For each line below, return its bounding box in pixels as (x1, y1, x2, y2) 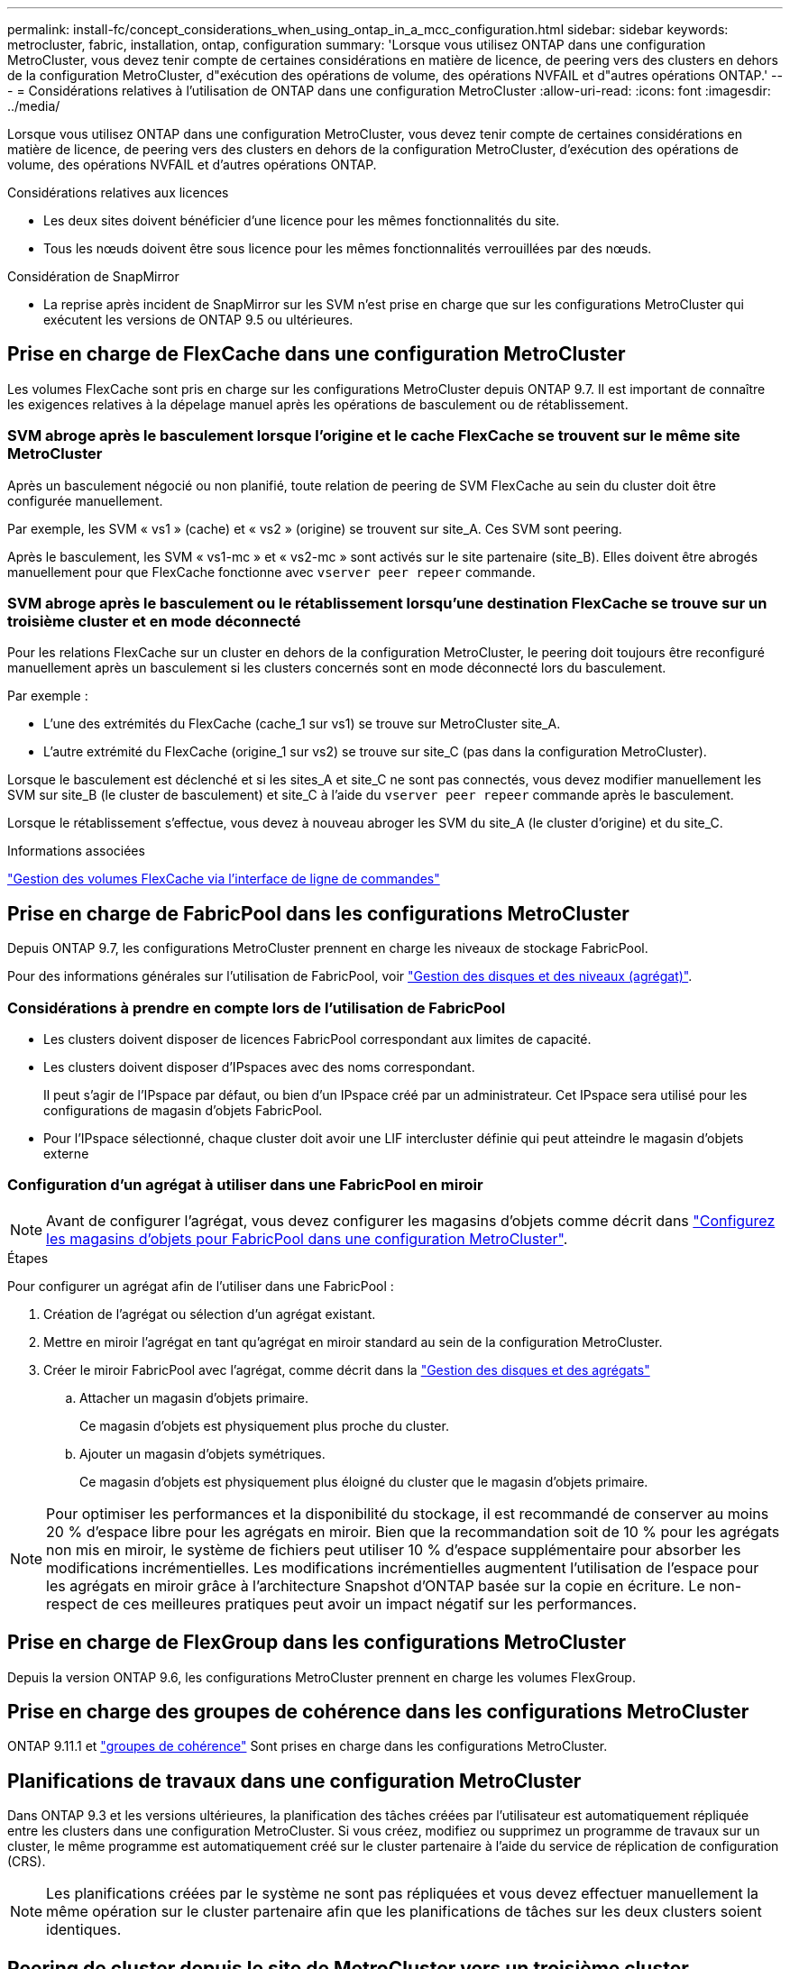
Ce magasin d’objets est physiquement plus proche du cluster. (79, 1417, 449, 1433)
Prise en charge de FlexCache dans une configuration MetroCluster (7, 343, 626, 366)
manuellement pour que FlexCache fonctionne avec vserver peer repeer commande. (7, 563, 536, 580)
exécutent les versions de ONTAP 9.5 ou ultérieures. (43, 312, 354, 327)
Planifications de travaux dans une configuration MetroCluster (7, 1769, 582, 1792)
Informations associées (7, 843, 145, 859)
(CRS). (7, 1854, 46, 1870)
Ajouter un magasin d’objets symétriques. (79, 1445, 326, 1461)
